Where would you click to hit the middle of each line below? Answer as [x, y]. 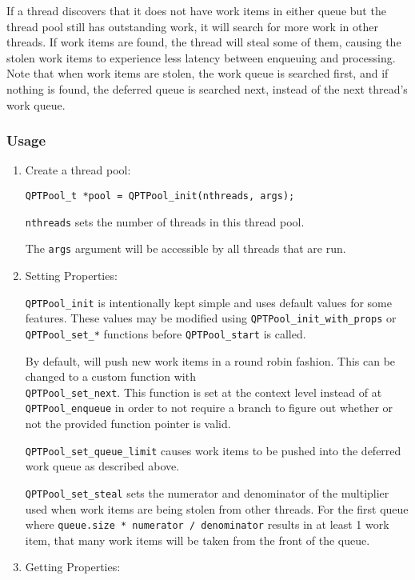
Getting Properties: [73, 567]
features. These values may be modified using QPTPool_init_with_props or [211, 318]
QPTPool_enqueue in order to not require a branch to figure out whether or [209, 408]
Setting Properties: [71, 275]
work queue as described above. [102, 466]
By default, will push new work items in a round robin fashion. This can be [210, 360]
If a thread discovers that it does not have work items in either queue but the [196, 10]
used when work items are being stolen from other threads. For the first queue [217, 508]
